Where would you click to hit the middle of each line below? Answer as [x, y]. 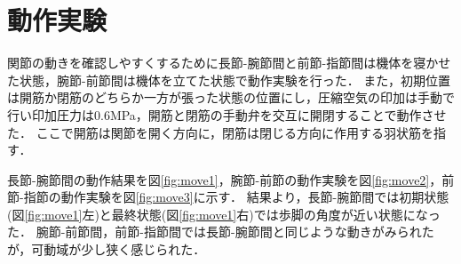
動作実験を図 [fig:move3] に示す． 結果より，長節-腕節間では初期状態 [255, 197]
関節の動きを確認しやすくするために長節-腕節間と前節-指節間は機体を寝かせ [229, 63]
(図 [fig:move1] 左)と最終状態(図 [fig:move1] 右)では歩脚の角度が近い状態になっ [224, 214]
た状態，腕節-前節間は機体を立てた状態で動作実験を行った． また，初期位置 [229, 80]
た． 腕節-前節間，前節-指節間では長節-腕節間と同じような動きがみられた [221, 232]
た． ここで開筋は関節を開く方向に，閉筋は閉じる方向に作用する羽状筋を [220, 132]
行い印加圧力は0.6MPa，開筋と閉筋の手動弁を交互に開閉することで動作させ [227, 114]
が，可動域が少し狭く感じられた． [107, 249]
